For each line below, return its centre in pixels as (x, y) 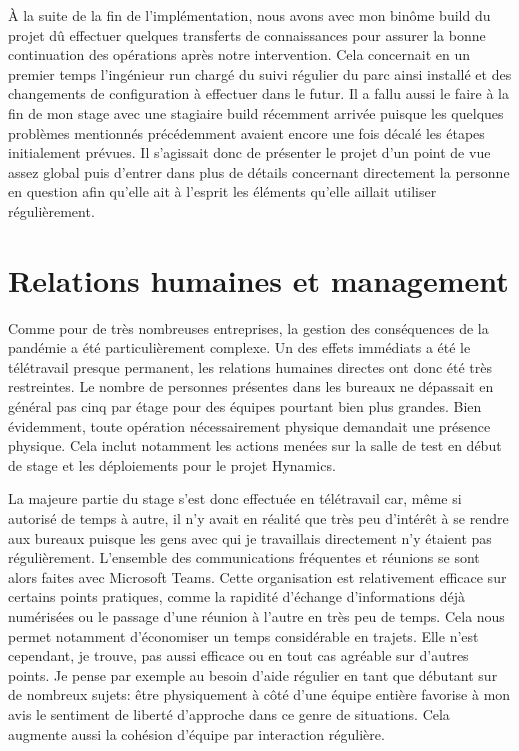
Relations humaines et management (258, 279)
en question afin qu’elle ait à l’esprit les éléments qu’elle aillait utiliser (222, 191)
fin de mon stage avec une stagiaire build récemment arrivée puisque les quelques (256, 112)
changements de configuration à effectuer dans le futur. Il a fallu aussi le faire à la (258, 93)
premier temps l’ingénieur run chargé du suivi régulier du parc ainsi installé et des (260, 73)
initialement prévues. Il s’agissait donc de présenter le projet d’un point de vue (249, 152)
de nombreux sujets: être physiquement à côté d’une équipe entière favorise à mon (259, 694)
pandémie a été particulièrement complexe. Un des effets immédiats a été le (239, 347)
